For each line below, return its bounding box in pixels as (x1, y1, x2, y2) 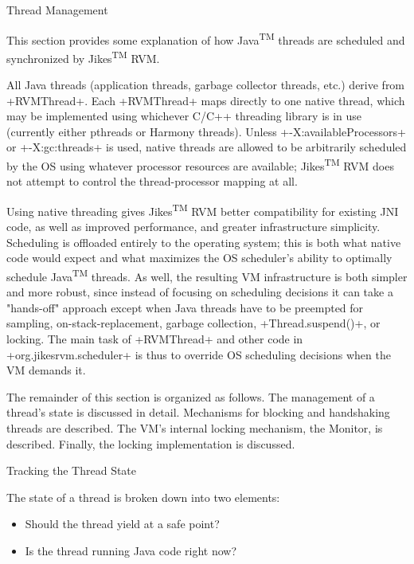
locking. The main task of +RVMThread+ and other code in (6, 330, 303, 347)
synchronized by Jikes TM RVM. (6, 47, 160, 66)
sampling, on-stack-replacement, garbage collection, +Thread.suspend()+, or (6, 315, 381, 331)
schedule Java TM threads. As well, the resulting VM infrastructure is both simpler (6, 265, 408, 284)
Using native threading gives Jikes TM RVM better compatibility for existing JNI (6, 200, 399, 219)
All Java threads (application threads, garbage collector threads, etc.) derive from (6, 76, 405, 93)
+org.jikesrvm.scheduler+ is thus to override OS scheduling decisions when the (6, 346, 391, 362)
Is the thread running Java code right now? (25, 542, 237, 558)
